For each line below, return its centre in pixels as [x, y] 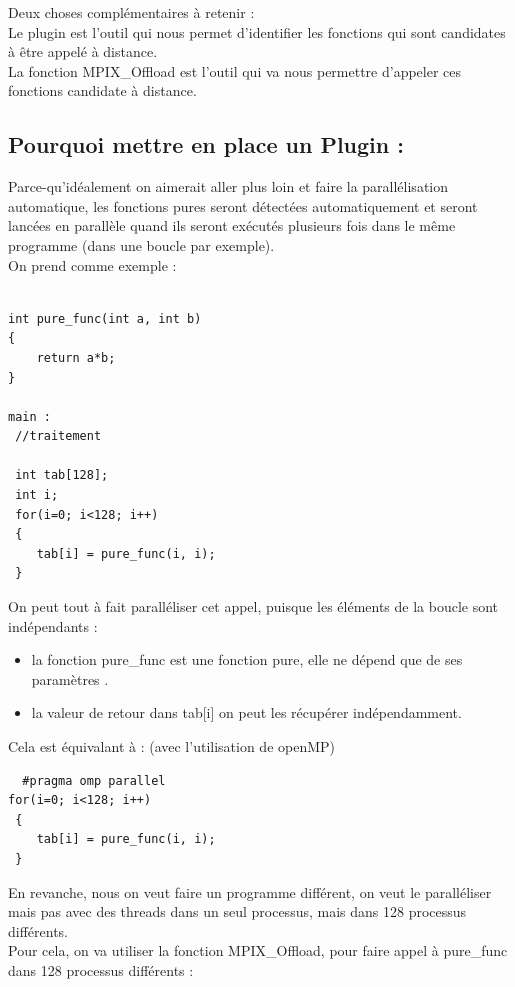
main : [29, 416]
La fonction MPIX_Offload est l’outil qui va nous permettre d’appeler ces [235, 70]
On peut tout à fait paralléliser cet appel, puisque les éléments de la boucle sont [253, 606]
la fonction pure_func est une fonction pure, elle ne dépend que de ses [247, 659]
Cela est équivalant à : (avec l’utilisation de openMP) [172, 746]
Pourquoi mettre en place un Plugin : [206, 144]
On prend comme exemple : [92, 264]
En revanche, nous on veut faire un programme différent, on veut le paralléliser [250, 891]
